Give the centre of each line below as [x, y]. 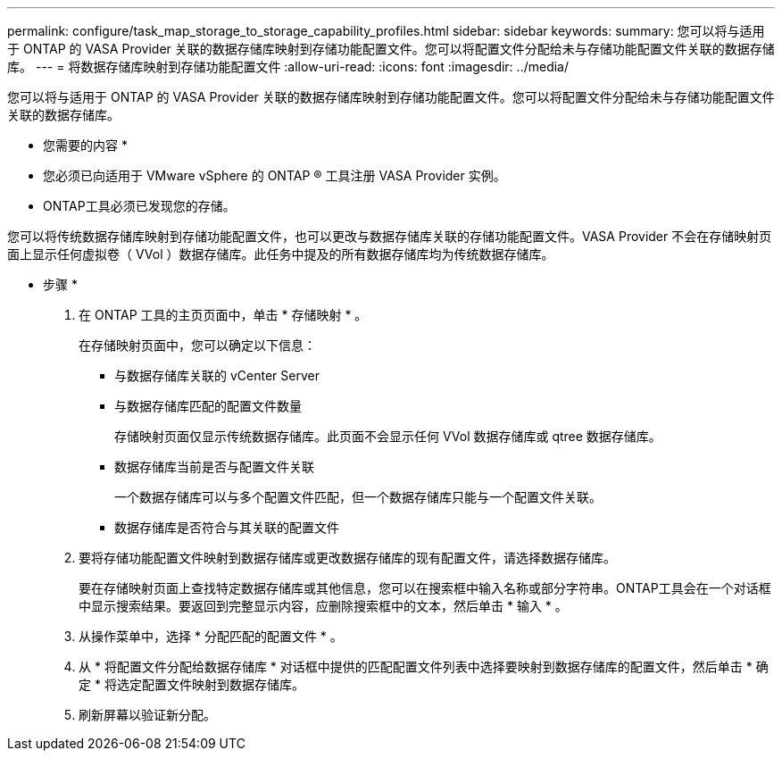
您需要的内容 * [85, 145]
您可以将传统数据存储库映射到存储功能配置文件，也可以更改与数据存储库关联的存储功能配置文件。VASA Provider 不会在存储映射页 [390, 236]
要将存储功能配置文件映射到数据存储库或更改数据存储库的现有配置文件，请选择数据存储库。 [347, 558]
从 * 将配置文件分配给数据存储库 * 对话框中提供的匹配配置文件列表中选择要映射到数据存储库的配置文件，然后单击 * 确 [424, 666]
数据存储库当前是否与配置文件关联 [214, 466]
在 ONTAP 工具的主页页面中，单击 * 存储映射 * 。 [223, 315]
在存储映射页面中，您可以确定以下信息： [197, 345]
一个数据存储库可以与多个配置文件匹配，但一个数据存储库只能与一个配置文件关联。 [358, 497]
